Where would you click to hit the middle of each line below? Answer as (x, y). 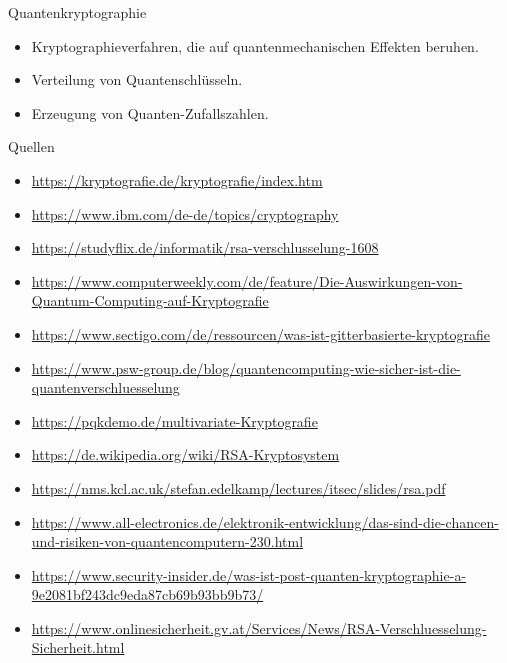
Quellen (31, 146)
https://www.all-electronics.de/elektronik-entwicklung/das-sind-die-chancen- (265, 521)
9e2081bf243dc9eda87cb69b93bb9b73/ (147, 594)
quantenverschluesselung (105, 387)
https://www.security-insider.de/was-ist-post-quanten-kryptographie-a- (249, 574)
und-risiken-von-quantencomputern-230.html (167, 541)
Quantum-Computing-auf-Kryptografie (150, 300)
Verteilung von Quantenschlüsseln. (137, 79)
